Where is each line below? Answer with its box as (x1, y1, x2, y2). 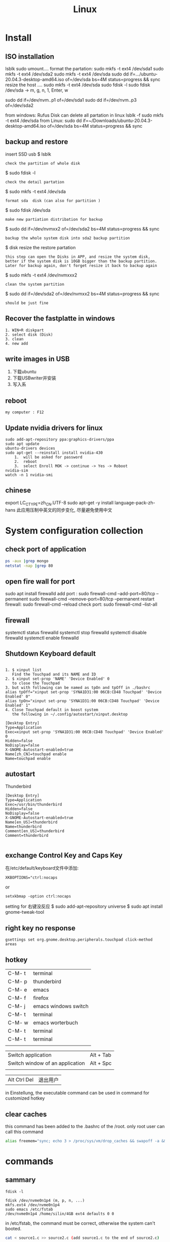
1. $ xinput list (5, 667, 42, 672)
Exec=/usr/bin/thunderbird (5, 802, 62, 807)
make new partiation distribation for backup (5, 217, 103, 222)
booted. (5, 1225, 22, 1231)
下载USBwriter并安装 (12, 375, 57, 381)
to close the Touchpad (12, 680, 60, 686)
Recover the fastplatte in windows (5, 314, 115, 323)
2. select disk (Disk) (5, 332, 53, 337)
